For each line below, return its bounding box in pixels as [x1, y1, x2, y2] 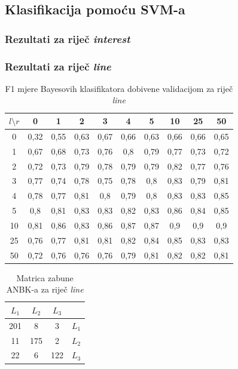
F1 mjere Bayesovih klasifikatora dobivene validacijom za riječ [5, 82, 233, 94]
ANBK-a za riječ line [6, 283, 84, 296]
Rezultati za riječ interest [5, 31, 130, 46]
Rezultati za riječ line [5, 59, 111, 73]
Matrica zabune [16, 271, 74, 284]
